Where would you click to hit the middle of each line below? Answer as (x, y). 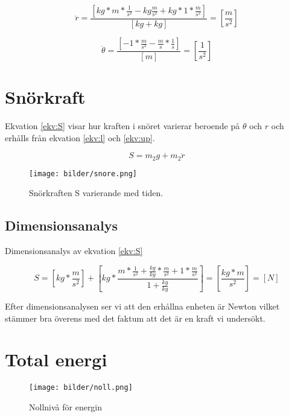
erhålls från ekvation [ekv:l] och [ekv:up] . (80, 137)
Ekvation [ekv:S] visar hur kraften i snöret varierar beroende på (122, 126)
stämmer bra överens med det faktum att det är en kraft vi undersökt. (135, 318)
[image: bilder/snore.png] (83, 173)
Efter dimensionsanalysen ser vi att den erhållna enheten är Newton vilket (142, 306)
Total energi (56, 359)
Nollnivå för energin (66, 407)
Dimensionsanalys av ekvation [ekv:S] (74, 251)
